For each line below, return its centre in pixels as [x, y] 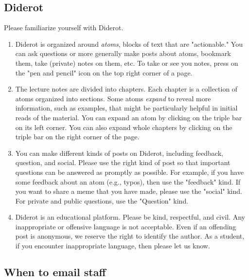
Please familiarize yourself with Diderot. [64, 28]
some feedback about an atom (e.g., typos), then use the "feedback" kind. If [128, 181]
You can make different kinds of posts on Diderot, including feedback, [119, 153]
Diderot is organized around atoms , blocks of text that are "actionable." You [129, 44]
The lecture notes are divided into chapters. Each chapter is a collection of [126, 89]
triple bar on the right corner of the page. [77, 137]
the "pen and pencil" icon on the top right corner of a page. [104, 72]
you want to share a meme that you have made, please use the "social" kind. [129, 191]
